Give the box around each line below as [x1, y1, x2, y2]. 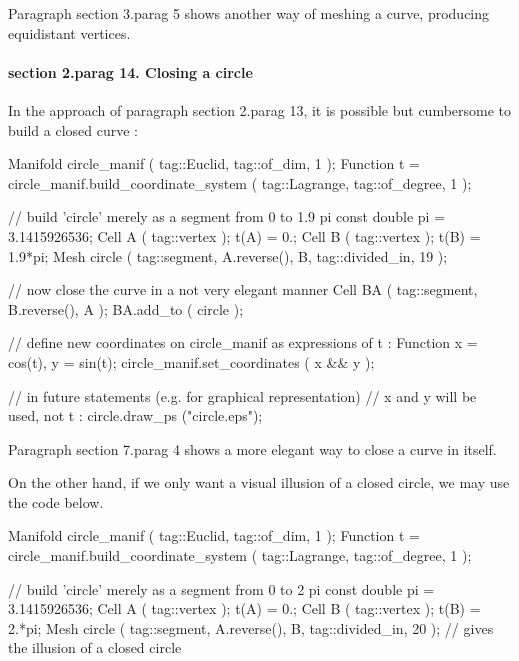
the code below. [8, 491, 104, 512]
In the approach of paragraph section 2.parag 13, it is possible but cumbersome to [8, 99, 512, 120]
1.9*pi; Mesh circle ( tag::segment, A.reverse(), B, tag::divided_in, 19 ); [8, 245, 448, 266]
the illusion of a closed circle [8, 637, 182, 658]
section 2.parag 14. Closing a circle [8, 61, 253, 82]
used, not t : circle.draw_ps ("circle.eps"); [8, 405, 263, 426]
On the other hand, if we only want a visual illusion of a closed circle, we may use [8, 472, 510, 493]
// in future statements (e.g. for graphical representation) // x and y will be [8, 385, 477, 406]
